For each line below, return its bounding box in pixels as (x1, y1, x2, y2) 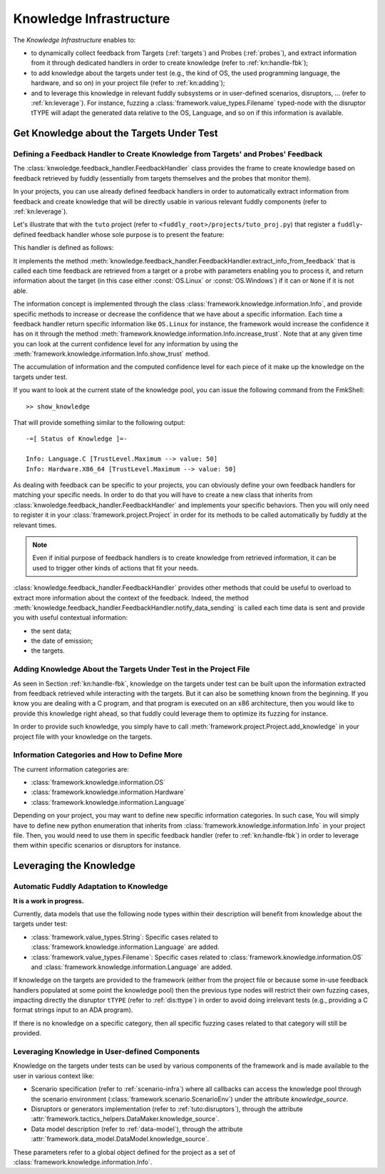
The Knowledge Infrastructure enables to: (13, 36, 136, 44)
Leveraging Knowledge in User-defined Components (13, 1047, 200, 1057)
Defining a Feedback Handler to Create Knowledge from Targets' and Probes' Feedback (13, 149, 323, 159)
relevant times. (13, 521, 57, 529)
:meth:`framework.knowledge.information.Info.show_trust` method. (13, 350, 210, 358)
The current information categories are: (13, 765, 130, 773)
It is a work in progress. (13, 896, 85, 905)
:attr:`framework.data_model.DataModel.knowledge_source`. (31, 1135, 210, 1143)
